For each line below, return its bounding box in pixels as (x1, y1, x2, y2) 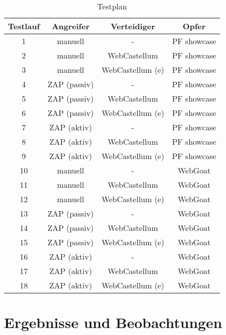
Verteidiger (111, 20, 155, 32)
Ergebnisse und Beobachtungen (4, 312, 223, 333)
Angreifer (52, 20, 90, 32)
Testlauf (8, 20, 40, 32)
